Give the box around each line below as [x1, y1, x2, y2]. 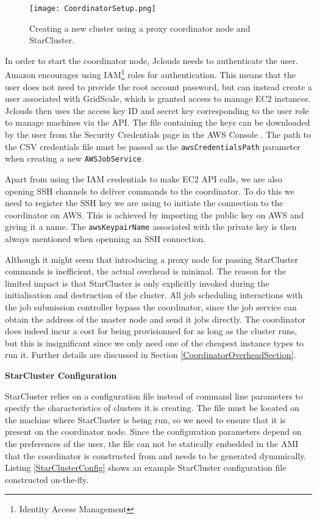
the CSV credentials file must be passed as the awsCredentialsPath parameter [5, 140, 301, 152]
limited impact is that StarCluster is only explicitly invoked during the [5, 276, 269, 289]
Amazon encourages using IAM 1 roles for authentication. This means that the [5, 66, 296, 81]
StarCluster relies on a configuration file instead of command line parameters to [5, 389, 303, 402]
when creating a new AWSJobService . [5, 152, 144, 165]
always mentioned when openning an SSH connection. [5, 232, 206, 245]
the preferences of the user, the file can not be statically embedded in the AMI [5, 437, 299, 449]
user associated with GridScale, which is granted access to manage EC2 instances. [5, 92, 311, 105]
